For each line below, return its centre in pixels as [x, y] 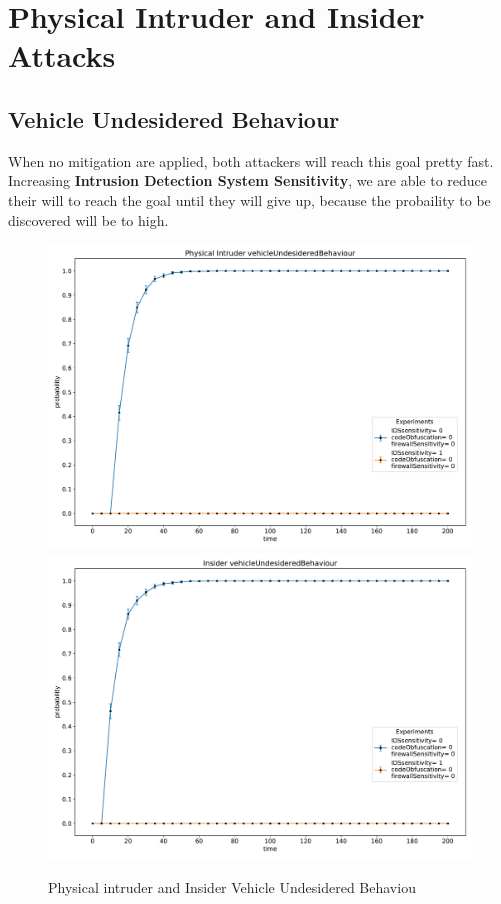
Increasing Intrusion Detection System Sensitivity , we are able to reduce [248, 180]
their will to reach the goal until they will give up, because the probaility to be [249, 199]
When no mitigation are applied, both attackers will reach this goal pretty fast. [251, 160]
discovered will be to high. [88, 219]
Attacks [62, 55]
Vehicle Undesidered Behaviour [174, 118]
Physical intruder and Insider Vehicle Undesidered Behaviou [232, 886]
